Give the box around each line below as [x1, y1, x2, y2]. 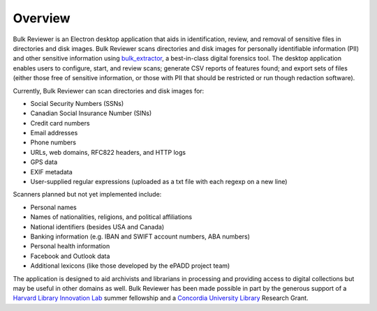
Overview [13, 10, 71, 26]
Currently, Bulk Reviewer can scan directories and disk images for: [13, 86, 205, 95]
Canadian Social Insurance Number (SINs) [30, 109, 152, 118]
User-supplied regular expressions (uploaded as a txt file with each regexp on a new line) [30, 178, 288, 186]
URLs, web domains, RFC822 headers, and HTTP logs [30, 148, 186, 156]
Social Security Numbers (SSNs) [30, 99, 124, 107]
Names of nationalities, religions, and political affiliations [30, 213, 192, 221]
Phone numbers [30, 138, 77, 146]
